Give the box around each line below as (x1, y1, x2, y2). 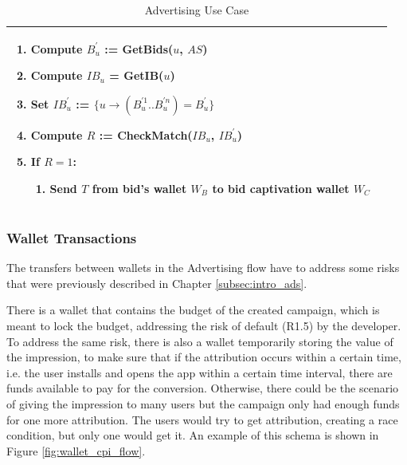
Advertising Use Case (144, 2, 249, 18)
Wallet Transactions (6, 227, 137, 247)
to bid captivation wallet (212, 179, 350, 196)
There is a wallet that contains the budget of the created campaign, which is (6, 301, 380, 318)
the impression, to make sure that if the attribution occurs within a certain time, (6, 349, 401, 365)
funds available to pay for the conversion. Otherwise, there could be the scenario (6, 380, 399, 396)
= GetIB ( (109, 67, 164, 84)
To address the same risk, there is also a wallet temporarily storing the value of (6, 333, 393, 349)
